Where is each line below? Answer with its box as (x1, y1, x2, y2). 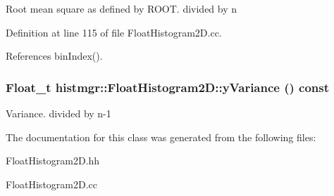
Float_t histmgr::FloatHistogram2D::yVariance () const (6, 78, 330, 96)
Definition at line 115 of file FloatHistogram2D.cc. (6, 25, 222, 39)
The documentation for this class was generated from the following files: (6, 129, 316, 144)
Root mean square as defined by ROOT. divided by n (6, 1, 237, 15)
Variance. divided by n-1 (6, 106, 111, 120)
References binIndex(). (6, 48, 103, 63)
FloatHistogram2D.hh (6, 153, 100, 168)
